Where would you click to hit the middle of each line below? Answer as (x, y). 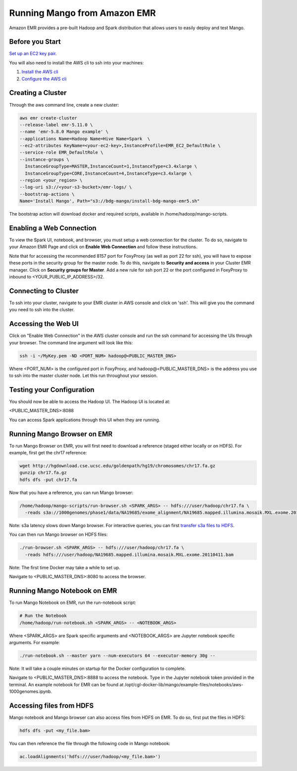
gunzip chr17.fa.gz (43, 473)
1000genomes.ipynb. (30, 692)
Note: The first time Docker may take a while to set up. (65, 567)
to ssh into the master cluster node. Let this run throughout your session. (83, 376)
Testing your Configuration (52, 390)
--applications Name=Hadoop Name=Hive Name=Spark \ (85, 138)
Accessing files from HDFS (51, 705)
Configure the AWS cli (44, 79)
